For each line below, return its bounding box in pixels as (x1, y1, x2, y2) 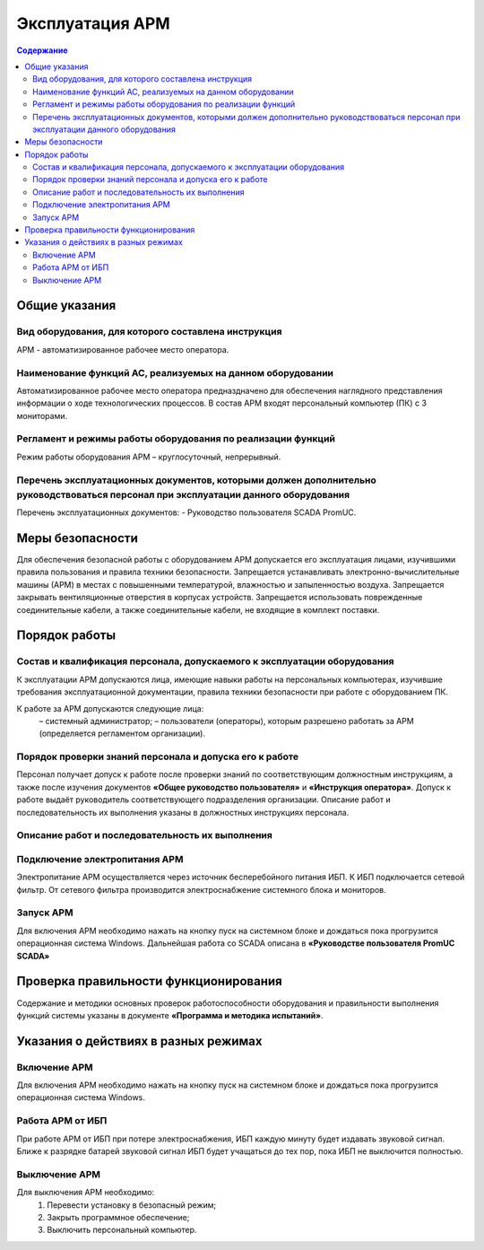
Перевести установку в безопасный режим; (47, 1199, 217, 1211)
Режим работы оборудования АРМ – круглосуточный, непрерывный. (16, 451, 281, 462)
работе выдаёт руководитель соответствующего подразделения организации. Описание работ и (16, 794, 391, 805)
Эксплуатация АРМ (16, 13, 170, 33)
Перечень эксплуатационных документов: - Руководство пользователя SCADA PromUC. (16, 507, 357, 518)
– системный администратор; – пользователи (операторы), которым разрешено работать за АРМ (39, 715, 414, 726)
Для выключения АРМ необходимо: (16, 1187, 155, 1198)
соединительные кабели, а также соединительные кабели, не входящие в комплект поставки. (16, 604, 380, 615)
